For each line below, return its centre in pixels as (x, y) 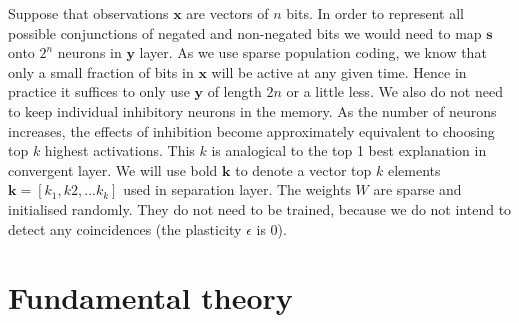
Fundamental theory (150, 297)
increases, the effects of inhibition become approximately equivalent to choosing (251, 130)
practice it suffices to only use (99, 91)
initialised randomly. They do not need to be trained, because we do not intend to (260, 208)
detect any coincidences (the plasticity (125, 228)
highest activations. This (119, 150)
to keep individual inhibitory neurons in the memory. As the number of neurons (252, 110)
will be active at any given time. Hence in (339, 71)
